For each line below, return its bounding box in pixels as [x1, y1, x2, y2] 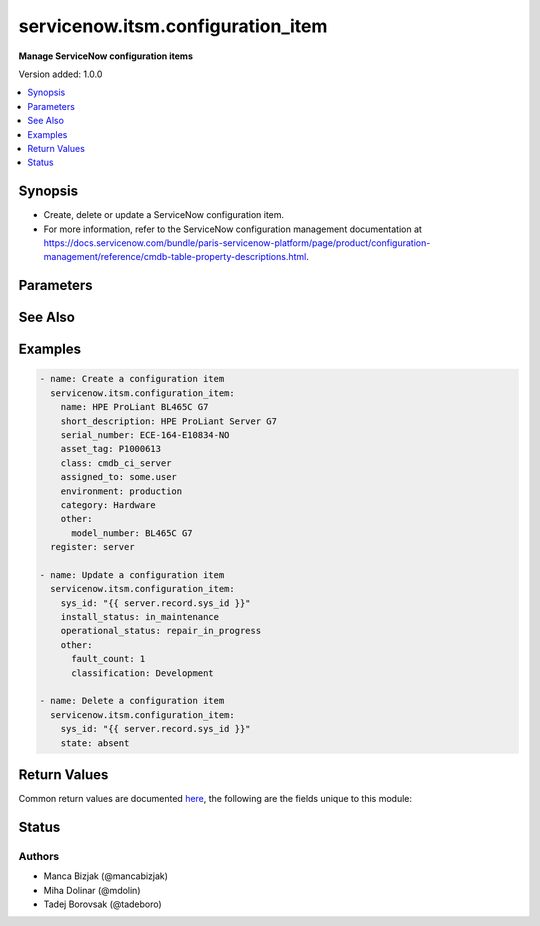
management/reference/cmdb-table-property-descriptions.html [43, 251, 307, 263]
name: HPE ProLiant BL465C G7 [60, 401, 209, 413]
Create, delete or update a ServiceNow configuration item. [43, 209, 285, 221]
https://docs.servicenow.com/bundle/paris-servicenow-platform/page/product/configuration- [43, 236, 431, 249]
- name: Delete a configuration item [39, 695, 225, 707]
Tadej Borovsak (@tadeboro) [43, 898, 162, 910]
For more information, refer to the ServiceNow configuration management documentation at [43, 223, 422, 235]
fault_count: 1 [71, 653, 146, 665]
